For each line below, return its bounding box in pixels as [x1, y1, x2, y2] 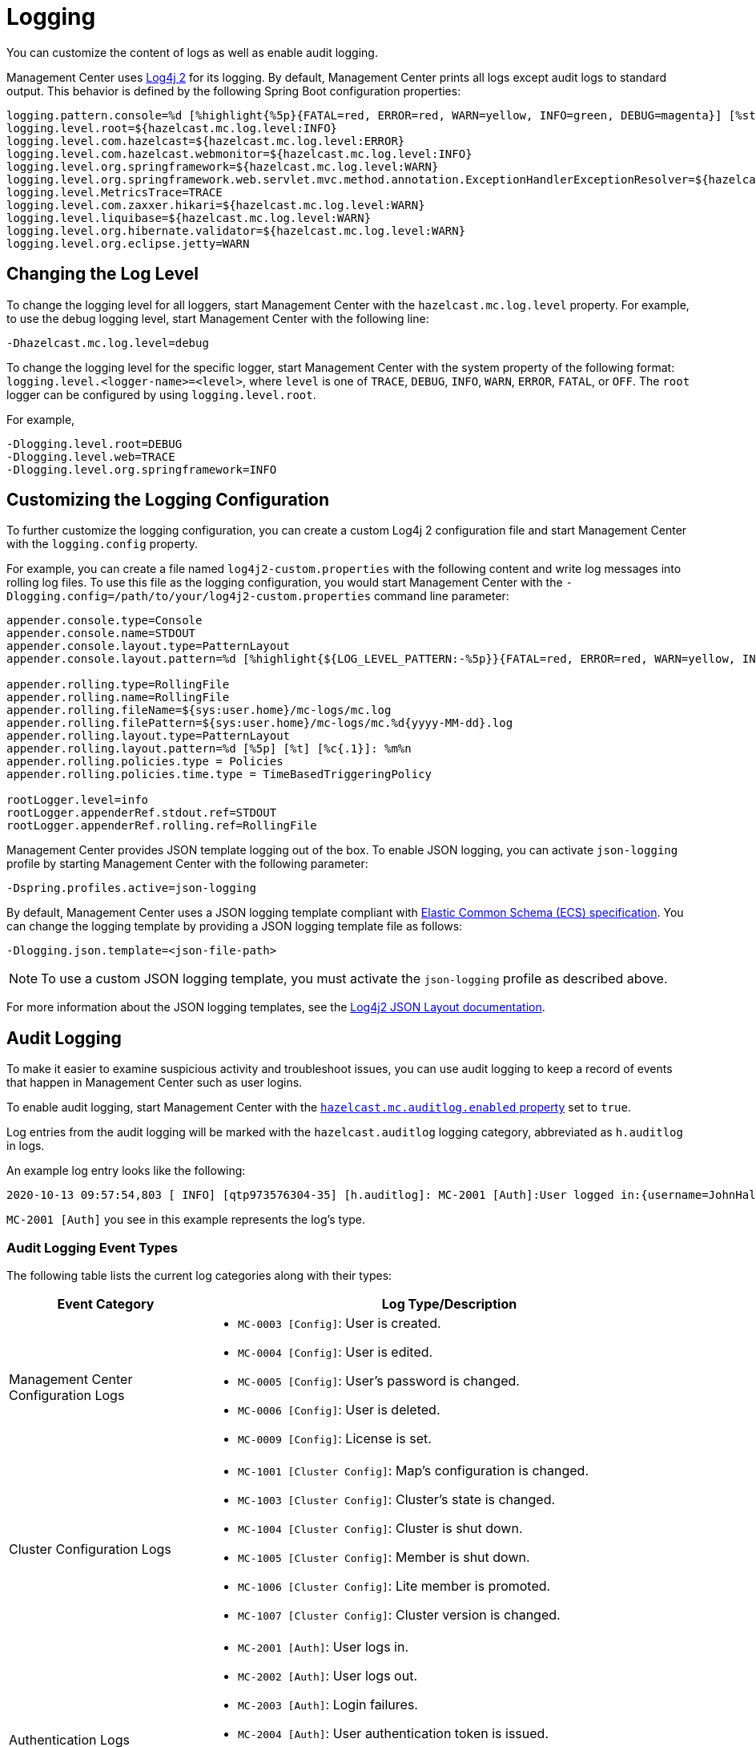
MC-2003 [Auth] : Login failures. [237, 1697, 418, 1713]
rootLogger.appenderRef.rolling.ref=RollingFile [6, 819, 317, 833]
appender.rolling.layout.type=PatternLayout [6, 729, 291, 743]
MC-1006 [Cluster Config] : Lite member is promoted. [237, 1578, 551, 1595]
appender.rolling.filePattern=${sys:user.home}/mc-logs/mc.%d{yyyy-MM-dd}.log [6, 716, 513, 730]
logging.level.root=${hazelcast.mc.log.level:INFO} [6, 121, 338, 135]
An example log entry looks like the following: [6, 1164, 246, 1178]
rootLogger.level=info [6, 793, 149, 807]
